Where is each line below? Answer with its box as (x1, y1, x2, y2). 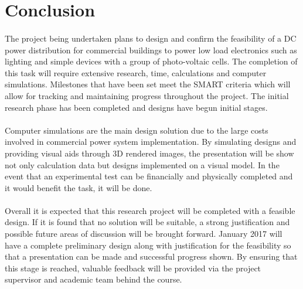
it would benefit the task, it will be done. (5, 181, 152, 193)
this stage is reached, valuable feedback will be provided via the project (5, 261, 261, 274)
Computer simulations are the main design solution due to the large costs (5, 124, 268, 136)
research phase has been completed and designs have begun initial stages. (5, 101, 268, 113)
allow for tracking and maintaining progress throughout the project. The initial (5, 89, 289, 101)
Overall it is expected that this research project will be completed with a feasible (5, 204, 295, 216)
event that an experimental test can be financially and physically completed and (5, 170, 293, 182)
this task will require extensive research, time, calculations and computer (5, 66, 267, 79)
